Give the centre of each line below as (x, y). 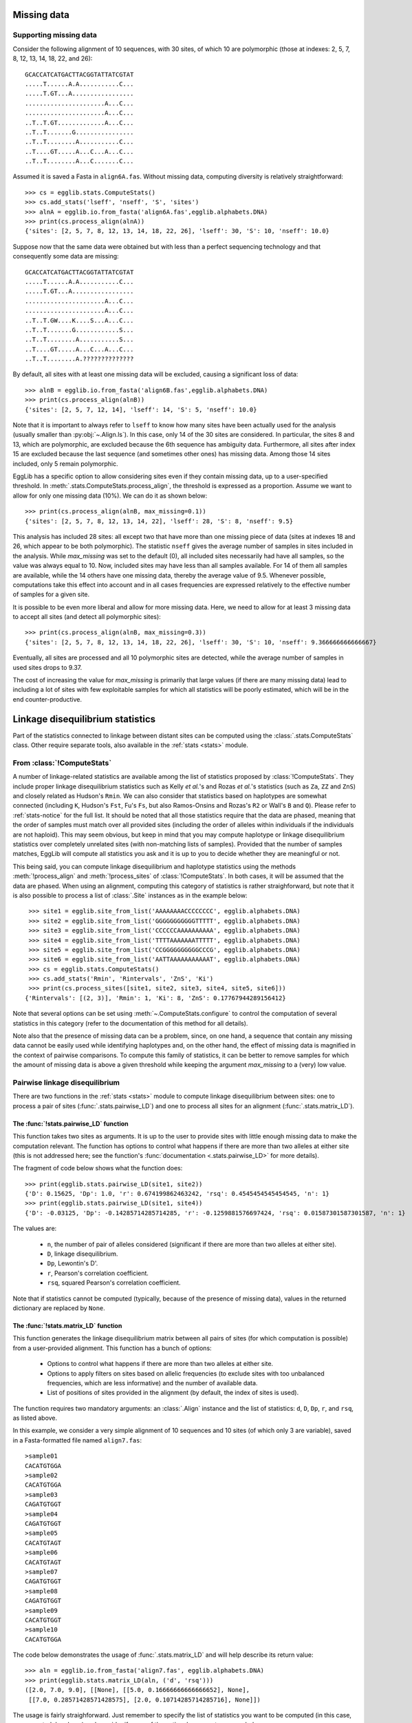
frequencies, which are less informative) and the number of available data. (152, 1383)
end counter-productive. (47, 699)
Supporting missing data (55, 35)
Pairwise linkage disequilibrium (66, 1082)
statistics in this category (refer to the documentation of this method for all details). (130, 1023)
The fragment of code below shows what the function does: (98, 1168)
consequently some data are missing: (66, 256)
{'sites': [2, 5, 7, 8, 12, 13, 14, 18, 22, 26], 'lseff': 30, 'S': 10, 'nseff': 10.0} (177, 231)
